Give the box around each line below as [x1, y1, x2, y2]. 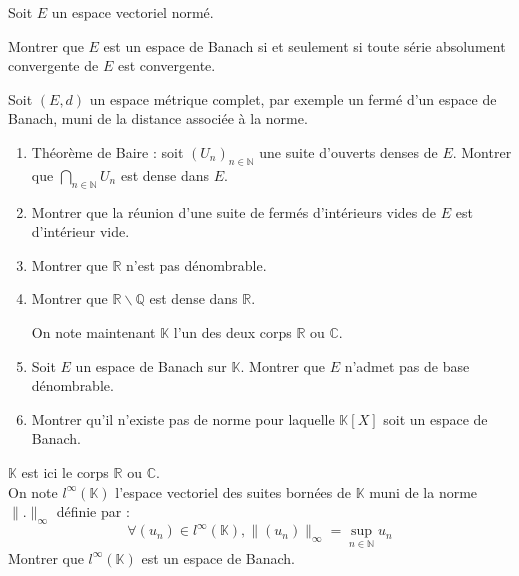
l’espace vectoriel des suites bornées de [115, 481, 351, 502]
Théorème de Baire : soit [31, 141, 184, 162]
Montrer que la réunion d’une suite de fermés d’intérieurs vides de [31, 201, 437, 222]
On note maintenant [31, 321, 156, 342]
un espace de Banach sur [75, 355, 227, 376]
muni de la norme [369, 481, 478, 502]
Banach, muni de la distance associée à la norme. [8, 108, 308, 129]
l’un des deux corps [173, 321, 292, 342]
